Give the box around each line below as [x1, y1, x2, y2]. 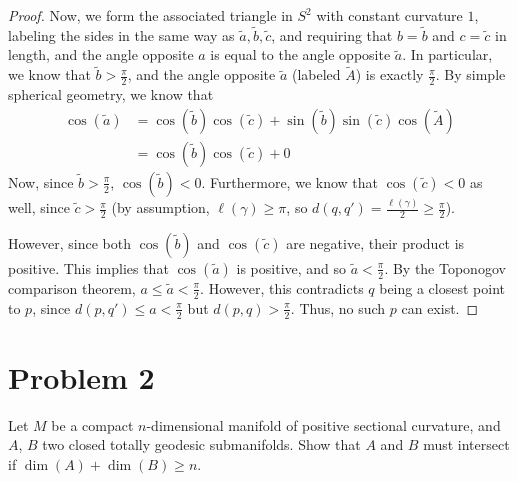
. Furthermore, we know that [201, 171, 378, 192]
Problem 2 [8, 356, 155, 397]
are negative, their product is [286, 232, 465, 253]
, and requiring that [271, 24, 393, 45]
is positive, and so [236, 257, 347, 278]
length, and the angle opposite [8, 44, 194, 65]
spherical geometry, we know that [8, 84, 214, 105]
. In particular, [402, 44, 493, 65]
